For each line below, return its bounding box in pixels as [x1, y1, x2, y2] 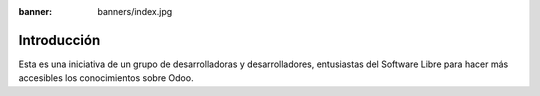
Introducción [18, 31, 101, 49]
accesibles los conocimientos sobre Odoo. [18, 72, 194, 84]
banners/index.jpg [97, 6, 173, 17]
